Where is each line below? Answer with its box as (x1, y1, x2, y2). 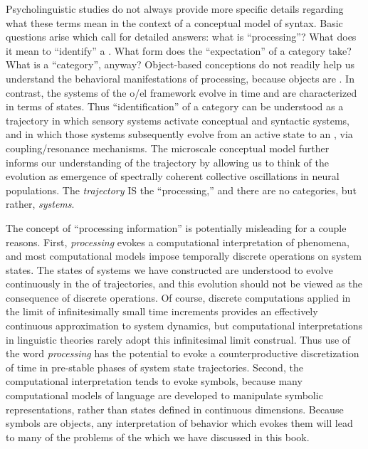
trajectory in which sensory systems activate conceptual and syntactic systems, (6, 112, 349, 127)
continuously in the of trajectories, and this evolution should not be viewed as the (6, 276, 362, 291)
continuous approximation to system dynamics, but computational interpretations (6, 318, 363, 333)
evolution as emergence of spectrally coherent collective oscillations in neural (6, 169, 340, 184)
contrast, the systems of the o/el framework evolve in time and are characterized (6, 85, 357, 100)
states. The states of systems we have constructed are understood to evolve (6, 262, 333, 277)
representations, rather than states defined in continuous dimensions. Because (6, 401, 344, 416)
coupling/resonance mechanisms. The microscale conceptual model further (6, 140, 330, 155)
